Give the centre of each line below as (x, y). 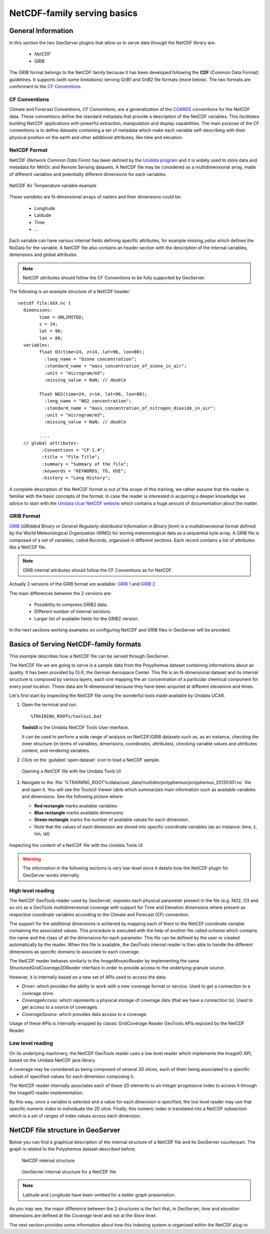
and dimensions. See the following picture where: (73, 796)
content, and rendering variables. (56, 750)
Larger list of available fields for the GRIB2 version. (86, 618)
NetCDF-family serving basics (73, 13)
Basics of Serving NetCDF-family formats (75, 644)
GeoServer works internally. (51, 875)
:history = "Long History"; (76, 478)
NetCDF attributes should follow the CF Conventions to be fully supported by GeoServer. (114, 277)
